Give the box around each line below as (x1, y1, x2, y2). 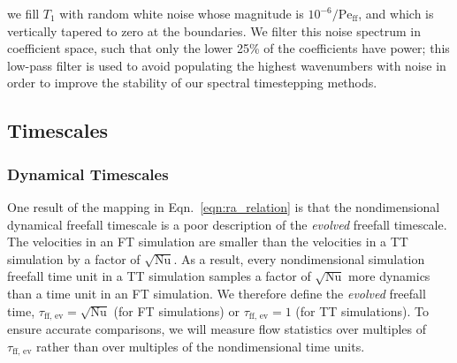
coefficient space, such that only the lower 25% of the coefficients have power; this (7, 39, 450, 57)
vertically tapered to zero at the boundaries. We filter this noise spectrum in (7, 21, 421, 40)
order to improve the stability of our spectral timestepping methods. (7, 73, 377, 92)
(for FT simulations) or (113, 301, 240, 320)
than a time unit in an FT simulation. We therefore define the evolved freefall (7, 284, 426, 302)
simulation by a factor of (7, 249, 141, 268)
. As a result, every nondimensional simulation (173, 249, 425, 268)
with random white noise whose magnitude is (59, 4, 304, 22)
